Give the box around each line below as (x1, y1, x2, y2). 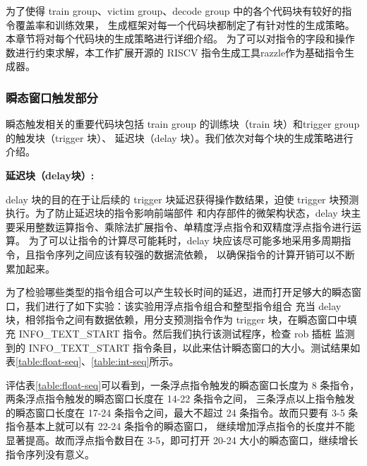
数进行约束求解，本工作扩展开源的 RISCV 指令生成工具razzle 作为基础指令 (6, 44, 345, 59)
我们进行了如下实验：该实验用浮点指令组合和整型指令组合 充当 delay (25, 298, 342, 313)
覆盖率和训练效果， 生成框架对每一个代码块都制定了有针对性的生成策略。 (15, 17, 355, 32)
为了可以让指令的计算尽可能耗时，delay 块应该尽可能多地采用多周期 (28, 233, 342, 248)
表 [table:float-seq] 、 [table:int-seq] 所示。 (6, 354, 179, 369)
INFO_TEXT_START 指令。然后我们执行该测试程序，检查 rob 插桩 (18, 325, 332, 340)
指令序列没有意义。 (6, 446, 95, 461)
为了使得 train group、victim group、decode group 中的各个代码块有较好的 (6, 4, 342, 18)
